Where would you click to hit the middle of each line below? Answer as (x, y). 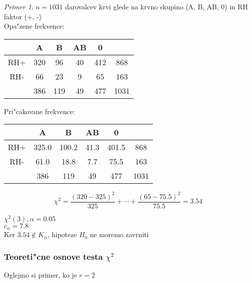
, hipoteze (62, 234)
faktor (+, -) (23, 16)
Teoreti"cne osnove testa (54, 256)
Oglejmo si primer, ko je (40, 275)
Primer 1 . (19, 6)
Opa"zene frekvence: (34, 26)
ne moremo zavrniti (119, 234)
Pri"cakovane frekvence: (39, 111)
